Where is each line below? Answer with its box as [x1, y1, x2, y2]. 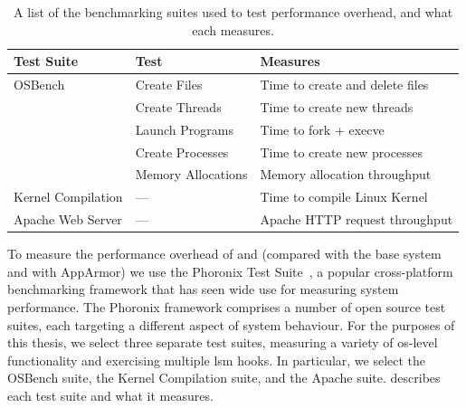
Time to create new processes [260, 142, 423, 161]
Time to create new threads [260, 97, 414, 116]
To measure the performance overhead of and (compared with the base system [7, 244, 442, 263]
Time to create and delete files [260, 75, 429, 94]
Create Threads [135, 97, 222, 116]
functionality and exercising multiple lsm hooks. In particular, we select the [7, 350, 426, 369]
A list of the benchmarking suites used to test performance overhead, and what [14, 3, 453, 21]
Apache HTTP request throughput [260, 210, 453, 229]
